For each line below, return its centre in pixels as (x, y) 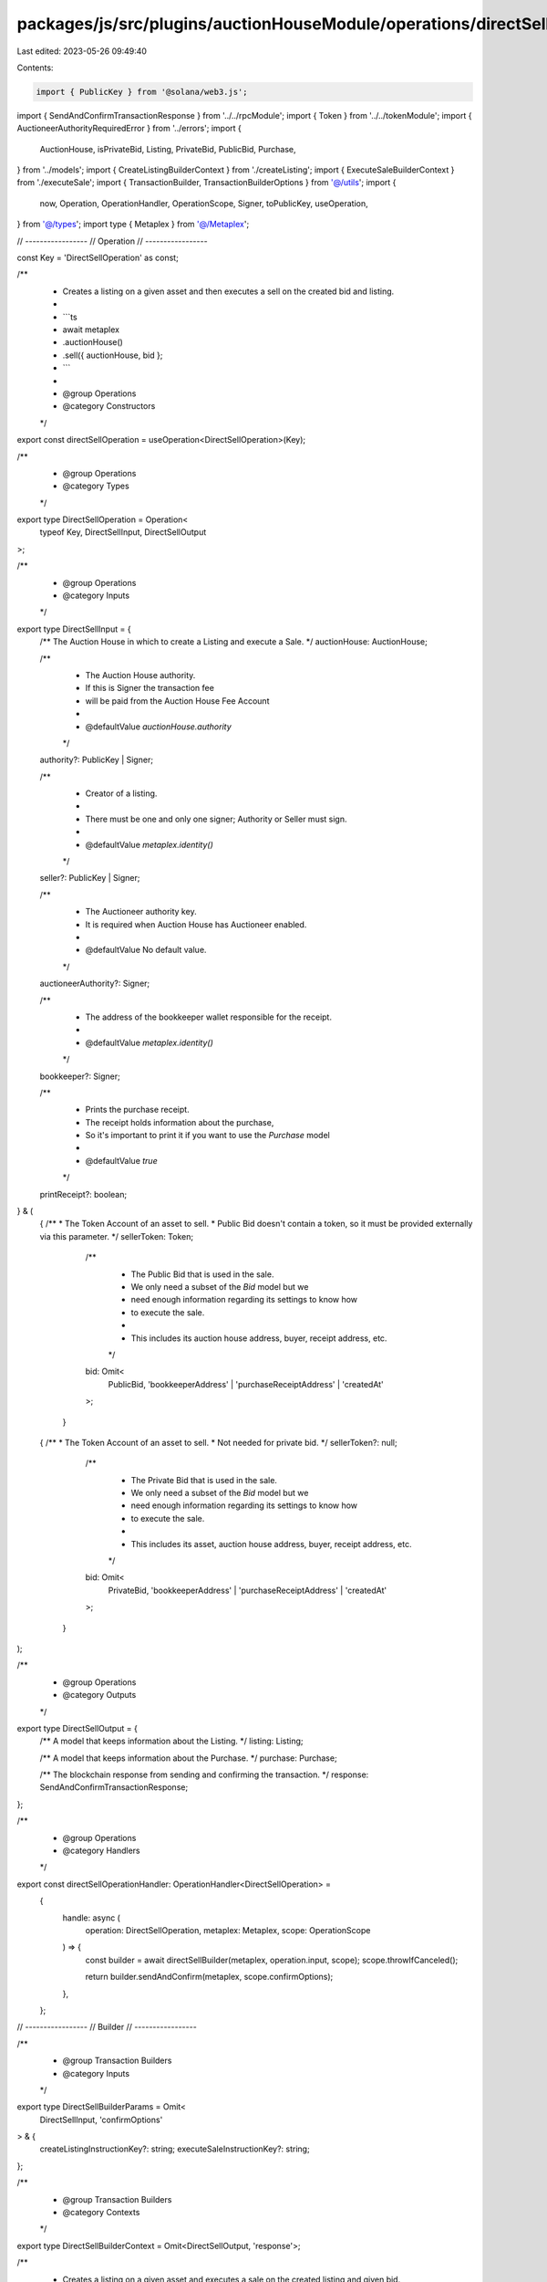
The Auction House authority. (140, 675)
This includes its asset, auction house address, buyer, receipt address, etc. (271, 1544)
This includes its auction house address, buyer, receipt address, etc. (259, 1338)
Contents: (35, 68)
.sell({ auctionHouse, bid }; (113, 355)
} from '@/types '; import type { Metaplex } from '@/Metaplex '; (133, 225)
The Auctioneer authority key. (141, 912)
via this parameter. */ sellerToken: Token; (117, 1236)
